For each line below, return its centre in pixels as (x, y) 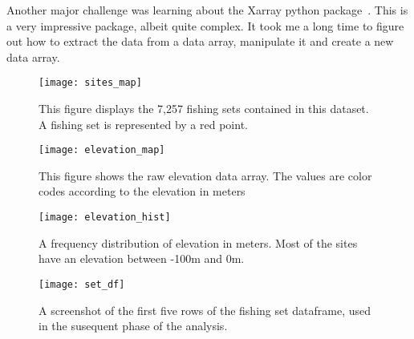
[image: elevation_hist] (105, 218)
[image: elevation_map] (102, 150)
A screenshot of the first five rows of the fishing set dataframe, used (205, 310)
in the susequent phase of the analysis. (133, 326)
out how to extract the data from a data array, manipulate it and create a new (200, 41)
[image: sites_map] (90, 83)
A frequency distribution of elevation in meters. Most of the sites (198, 242)
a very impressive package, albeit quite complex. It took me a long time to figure (205, 25)
